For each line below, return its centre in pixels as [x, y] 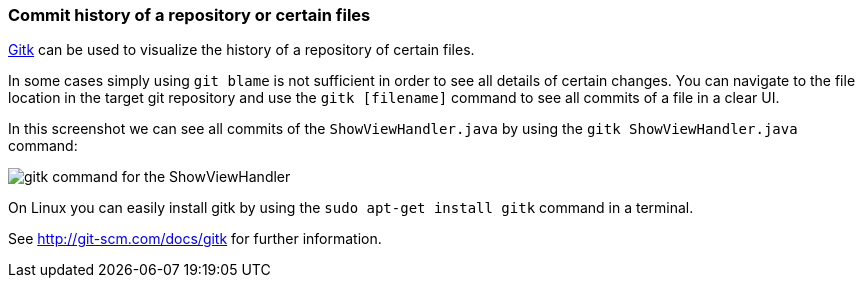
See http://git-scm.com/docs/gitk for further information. [195, 239]
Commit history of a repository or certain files [189, 15]
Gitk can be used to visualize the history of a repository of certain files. [241, 50]
